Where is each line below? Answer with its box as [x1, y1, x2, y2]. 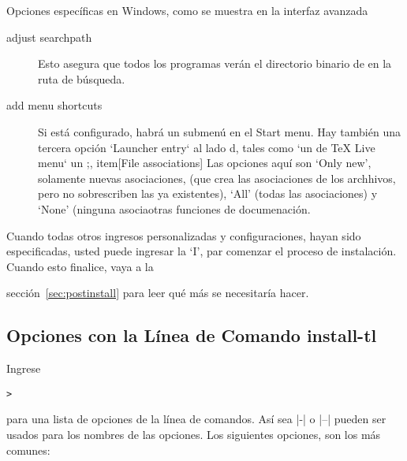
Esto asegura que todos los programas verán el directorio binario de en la [38, 55, 392, 72]
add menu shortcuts [6, 97, 103, 113]
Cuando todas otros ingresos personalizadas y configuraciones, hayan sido [6, 227, 361, 244]
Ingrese [6, 360, 41, 377]
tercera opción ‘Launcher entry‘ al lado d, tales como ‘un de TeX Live [38, 139, 375, 155]
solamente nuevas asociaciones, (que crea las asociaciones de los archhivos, [38, 169, 396, 186]
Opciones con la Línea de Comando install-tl [6, 323, 377, 348]
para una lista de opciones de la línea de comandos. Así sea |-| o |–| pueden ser [6, 411, 386, 427]
